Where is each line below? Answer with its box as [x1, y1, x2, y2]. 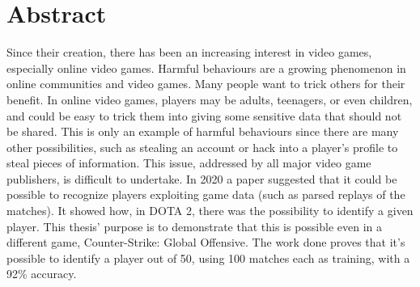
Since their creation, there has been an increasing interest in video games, [6, 44, 372, 61]
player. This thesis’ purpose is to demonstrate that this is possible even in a [6, 217, 383, 234]
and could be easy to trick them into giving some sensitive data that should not [6, 107, 402, 124]
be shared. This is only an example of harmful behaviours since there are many [6, 123, 399, 140]
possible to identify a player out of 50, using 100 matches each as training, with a [6, 249, 410, 266]
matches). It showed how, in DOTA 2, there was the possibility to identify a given [6, 202, 414, 219]
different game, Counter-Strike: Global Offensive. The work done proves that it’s [6, 234, 405, 251]
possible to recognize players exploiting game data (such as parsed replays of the [6, 186, 405, 203]
